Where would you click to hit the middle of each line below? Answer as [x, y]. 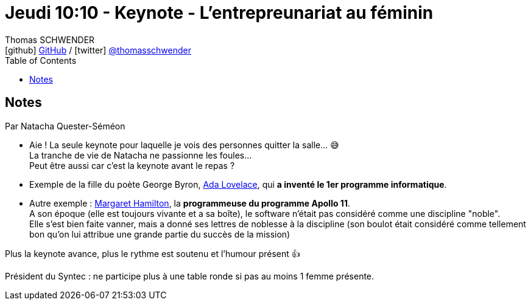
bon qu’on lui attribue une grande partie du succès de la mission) [160, 234]
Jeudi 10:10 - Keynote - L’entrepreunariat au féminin [219, 13]
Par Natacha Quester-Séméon [65, 126]
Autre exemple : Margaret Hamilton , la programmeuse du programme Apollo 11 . [190, 203]
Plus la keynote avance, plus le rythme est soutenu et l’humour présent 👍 [153, 253]
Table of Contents [41, 60]
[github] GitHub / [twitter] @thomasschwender [98, 50]
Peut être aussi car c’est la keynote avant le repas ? [132, 165]
